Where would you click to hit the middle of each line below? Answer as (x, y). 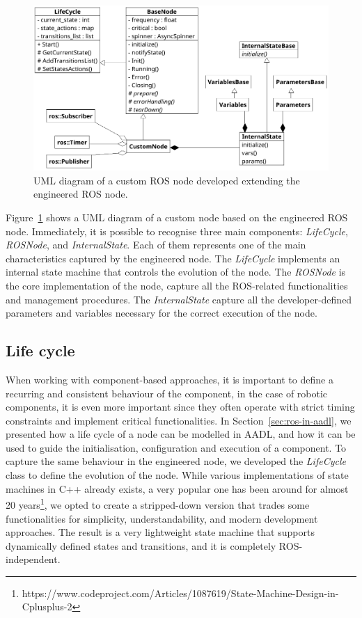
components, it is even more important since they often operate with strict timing (180, 407)
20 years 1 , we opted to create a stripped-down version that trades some (158, 504)
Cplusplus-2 (47, 607)
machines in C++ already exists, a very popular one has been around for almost (177, 488)
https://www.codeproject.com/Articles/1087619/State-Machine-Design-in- (180, 593)
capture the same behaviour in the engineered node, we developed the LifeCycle (176, 461)
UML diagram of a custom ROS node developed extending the (167, 180)
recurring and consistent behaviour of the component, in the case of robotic (167, 393)
